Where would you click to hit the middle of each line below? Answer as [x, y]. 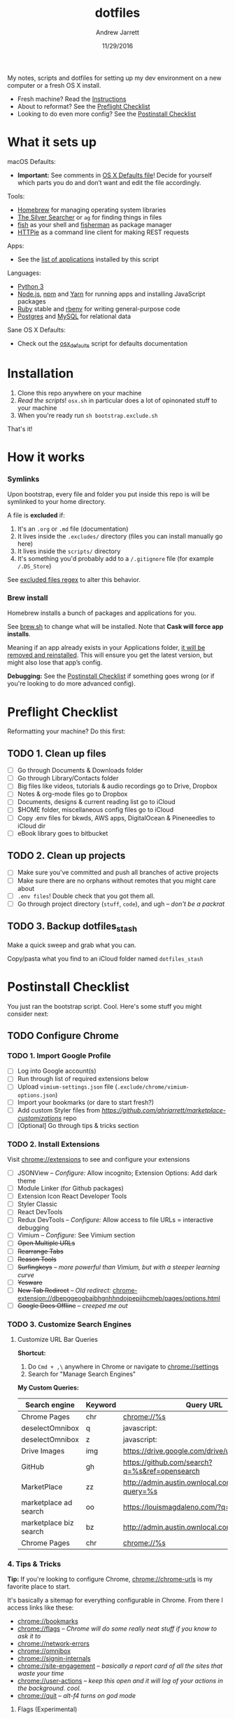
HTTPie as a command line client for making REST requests [103, 232]
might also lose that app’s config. [55, 663]
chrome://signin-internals [54, 1659]
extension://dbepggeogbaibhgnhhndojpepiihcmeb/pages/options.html [119, 1298]
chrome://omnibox [44, 1651]
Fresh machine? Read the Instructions [72, 99]
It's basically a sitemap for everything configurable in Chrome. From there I [115, 1601]
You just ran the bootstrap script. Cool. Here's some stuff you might [105, 1006]
